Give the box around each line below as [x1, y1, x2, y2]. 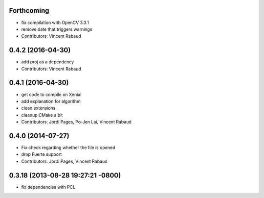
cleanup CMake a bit [21, 112, 63, 118]
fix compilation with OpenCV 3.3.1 [21, 20, 89, 25]
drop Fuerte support [21, 151, 62, 157]
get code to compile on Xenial [21, 91, 82, 98]
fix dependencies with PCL [21, 184, 76, 190]
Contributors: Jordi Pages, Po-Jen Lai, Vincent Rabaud [21, 119, 132, 125]
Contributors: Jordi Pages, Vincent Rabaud [21, 158, 108, 164]
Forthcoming [9, 6, 49, 15]
